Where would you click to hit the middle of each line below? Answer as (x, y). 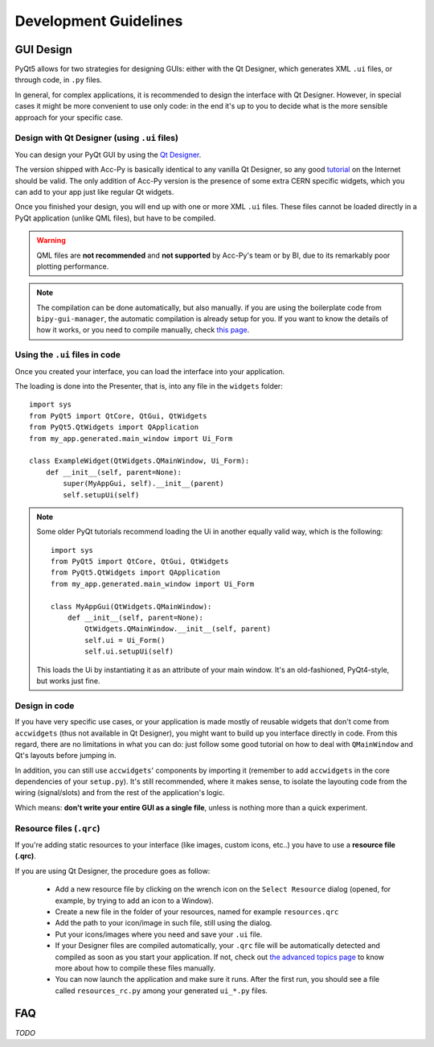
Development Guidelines (99, 21)
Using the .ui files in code (68, 355)
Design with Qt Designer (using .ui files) (96, 138)
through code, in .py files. (58, 80)
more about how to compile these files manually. (135, 968)
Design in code (45, 706)
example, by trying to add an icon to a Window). (135, 901)
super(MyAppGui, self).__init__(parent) (143, 484)
